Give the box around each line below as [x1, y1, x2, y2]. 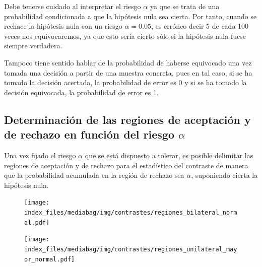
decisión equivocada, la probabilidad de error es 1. [4, 87, 159, 97]
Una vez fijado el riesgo [4, 150, 76, 160]
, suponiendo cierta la [191, 170, 258, 180]
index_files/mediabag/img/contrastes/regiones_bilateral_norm [24, 209, 237, 216]
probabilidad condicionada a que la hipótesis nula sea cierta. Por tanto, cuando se [4, 11, 257, 21]
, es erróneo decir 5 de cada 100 [151, 21, 249, 31]
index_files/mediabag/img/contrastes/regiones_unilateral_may [24, 245, 237, 253]
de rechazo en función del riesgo [4, 126, 174, 142]
